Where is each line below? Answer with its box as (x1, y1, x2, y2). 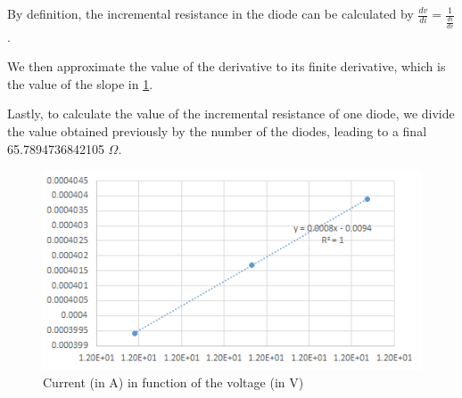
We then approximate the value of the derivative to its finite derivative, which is (7, 57, 446, 76)
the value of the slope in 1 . (7, 74, 153, 93)
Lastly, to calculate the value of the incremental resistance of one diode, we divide (7, 104, 455, 123)
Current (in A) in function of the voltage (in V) (43, 372, 304, 391)
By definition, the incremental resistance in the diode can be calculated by (7, 4, 414, 22)
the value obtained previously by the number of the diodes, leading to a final (7, 121, 427, 140)
